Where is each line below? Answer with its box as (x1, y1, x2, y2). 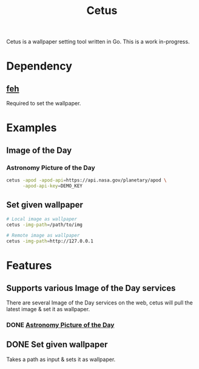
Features (6, 259, 52, 273)
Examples (6, 121, 57, 135)
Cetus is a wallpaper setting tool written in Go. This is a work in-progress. (6, 38, 190, 46)
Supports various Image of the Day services (6, 283, 176, 293)
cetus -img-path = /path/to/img (6, 222, 83, 228)
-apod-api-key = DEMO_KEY (22, 183, 83, 189)
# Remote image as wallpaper (6, 233, 80, 239)
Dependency (6, 59, 73, 73)
